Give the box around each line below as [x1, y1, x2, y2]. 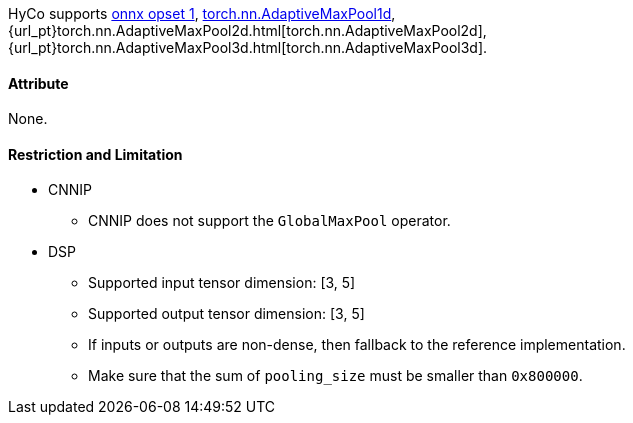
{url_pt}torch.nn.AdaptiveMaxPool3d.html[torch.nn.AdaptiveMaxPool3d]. [8, 39, 488, 56]
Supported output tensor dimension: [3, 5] [88, 305, 365, 323]
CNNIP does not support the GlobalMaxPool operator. [88, 212, 451, 230]
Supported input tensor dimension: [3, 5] [88, 274, 356, 292]
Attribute [8, 74, 69, 92]
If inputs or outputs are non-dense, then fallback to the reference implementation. [88, 336, 626, 354]
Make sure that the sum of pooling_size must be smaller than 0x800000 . [88, 367, 583, 385]
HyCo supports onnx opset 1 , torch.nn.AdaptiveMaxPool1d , [8, 5, 396, 22]
